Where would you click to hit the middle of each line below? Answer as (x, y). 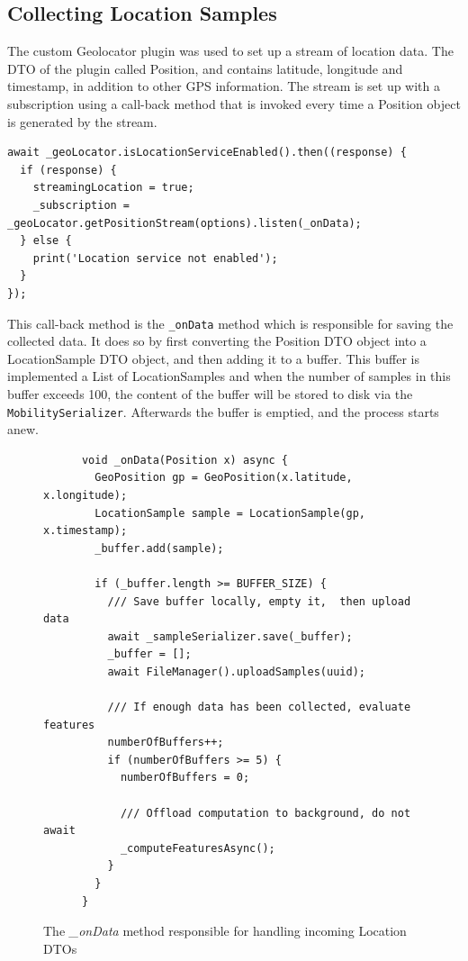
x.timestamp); (85, 531)
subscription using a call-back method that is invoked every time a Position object (234, 103)
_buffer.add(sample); (159, 548)
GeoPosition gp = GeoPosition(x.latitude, (224, 478)
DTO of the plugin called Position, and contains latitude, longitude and (205, 68)
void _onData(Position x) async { (185, 460)
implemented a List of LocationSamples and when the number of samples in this (229, 376)
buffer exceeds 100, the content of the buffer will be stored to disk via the (210, 393)
